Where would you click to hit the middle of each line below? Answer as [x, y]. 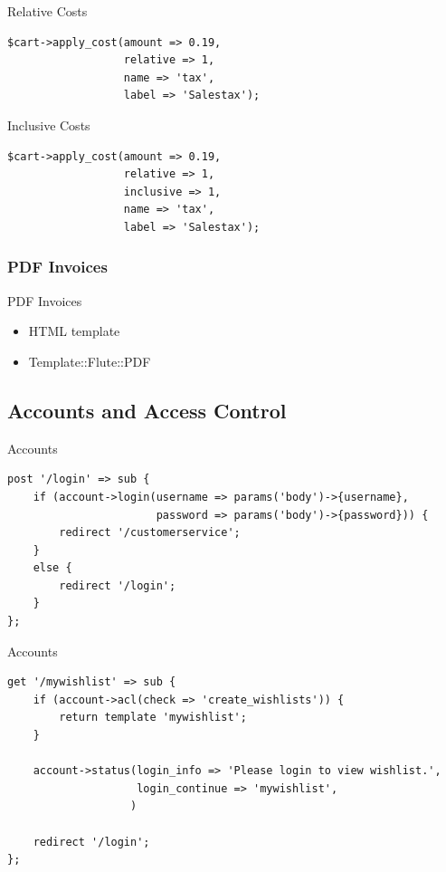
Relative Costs [47, 11]
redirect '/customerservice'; [150, 533]
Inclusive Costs [49, 125]
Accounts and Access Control [147, 410]
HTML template [74, 331]
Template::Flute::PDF [90, 361]
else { [52, 568]
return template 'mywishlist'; [153, 718]
